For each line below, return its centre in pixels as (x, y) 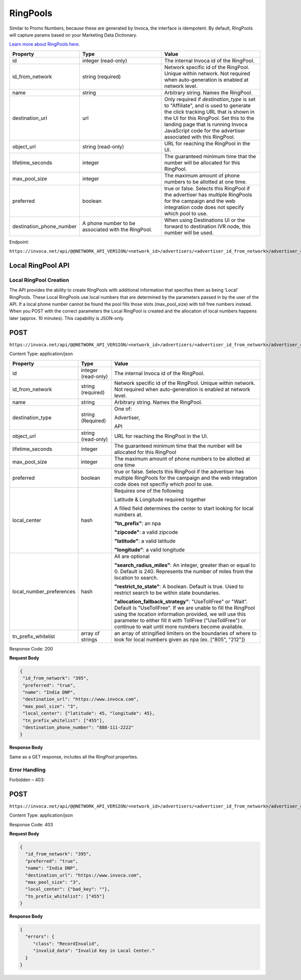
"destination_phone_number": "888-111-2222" (78, 728)
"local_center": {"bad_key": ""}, (68, 889)
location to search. (136, 578)
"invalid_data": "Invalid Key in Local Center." (94, 951)
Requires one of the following (149, 491)
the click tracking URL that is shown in (209, 112)
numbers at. (128, 514)
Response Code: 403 (31, 824)
